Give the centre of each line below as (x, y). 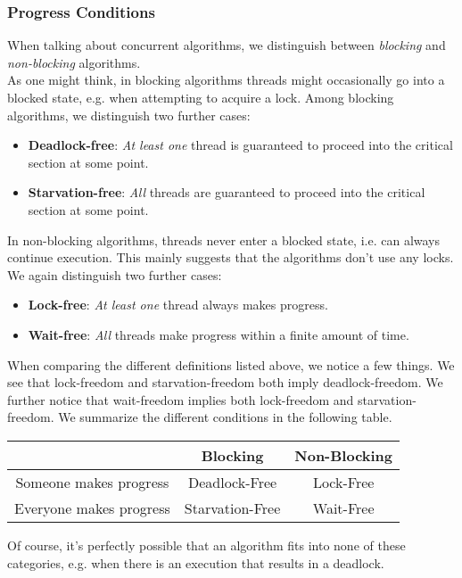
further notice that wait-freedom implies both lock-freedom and (181, 399)
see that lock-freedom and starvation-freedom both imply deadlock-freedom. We (225, 382)
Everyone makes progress (92, 508)
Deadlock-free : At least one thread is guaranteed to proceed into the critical (240, 145)
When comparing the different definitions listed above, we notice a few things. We (231, 364)
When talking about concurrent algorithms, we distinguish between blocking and (227, 45)
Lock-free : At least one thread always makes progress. (178, 305)
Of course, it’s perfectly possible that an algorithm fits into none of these (206, 545)
